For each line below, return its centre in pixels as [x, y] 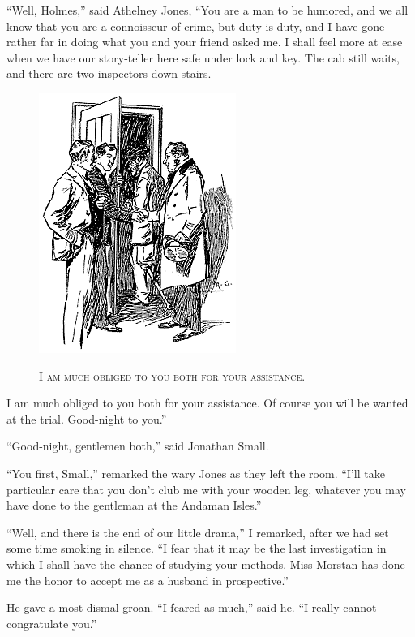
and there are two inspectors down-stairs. [109, 73]
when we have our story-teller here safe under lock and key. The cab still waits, [203, 57]
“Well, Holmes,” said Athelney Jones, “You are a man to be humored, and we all [207, 10]
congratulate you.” [52, 623]
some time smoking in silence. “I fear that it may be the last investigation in [197, 548]
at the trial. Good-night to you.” [87, 418]
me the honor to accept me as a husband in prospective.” [148, 580]
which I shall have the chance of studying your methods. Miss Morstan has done [206, 564]
